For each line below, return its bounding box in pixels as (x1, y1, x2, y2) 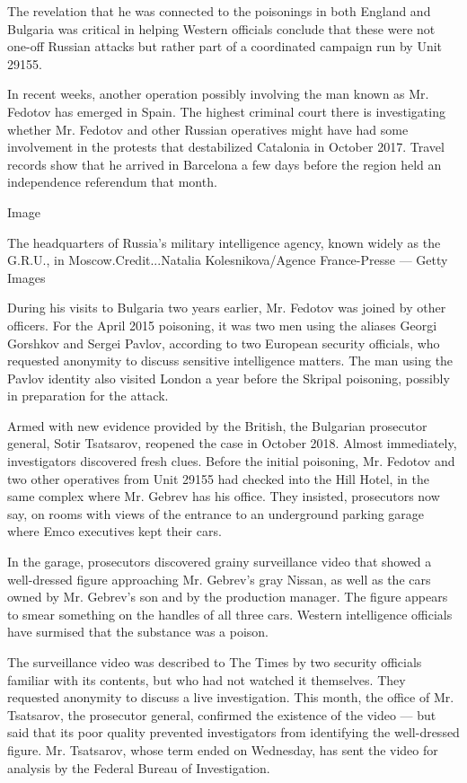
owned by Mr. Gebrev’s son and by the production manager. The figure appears (7, 587, 448, 606)
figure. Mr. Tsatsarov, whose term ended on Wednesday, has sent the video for (7, 740, 438, 759)
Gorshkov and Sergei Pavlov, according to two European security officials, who (7, 333, 440, 352)
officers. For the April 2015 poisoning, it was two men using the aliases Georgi (7, 315, 437, 334)
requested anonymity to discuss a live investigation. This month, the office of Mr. (7, 688, 454, 707)
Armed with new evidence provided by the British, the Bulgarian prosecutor (7, 416, 427, 435)
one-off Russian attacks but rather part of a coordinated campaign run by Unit (7, 37, 443, 56)
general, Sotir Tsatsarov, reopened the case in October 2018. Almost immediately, (7, 434, 457, 453)
